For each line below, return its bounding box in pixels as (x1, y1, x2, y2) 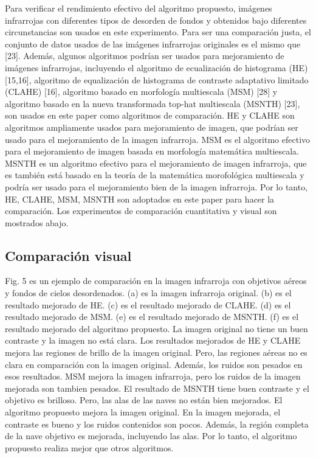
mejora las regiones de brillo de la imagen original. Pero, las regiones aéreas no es (5, 346, 307, 359)
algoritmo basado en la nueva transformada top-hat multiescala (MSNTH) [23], (5, 97, 300, 109)
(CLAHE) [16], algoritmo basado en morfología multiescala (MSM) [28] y (5, 85, 278, 98)
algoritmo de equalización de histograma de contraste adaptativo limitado (34, 73, 309, 86)
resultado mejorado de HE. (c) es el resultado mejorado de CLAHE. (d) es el (5, 298, 291, 311)
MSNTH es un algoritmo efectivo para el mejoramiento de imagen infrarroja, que (5, 156, 307, 169)
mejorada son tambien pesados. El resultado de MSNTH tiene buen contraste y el (5, 381, 309, 394)
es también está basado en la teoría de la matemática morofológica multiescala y (5, 168, 304, 181)
